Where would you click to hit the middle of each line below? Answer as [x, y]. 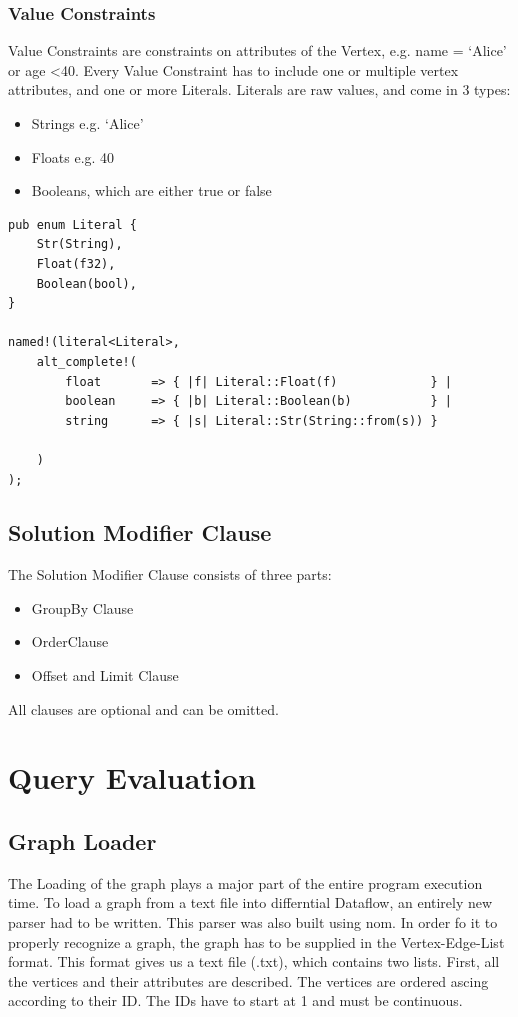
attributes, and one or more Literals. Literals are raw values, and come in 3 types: [259, 89]
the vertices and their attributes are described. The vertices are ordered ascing [248, 980]
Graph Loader [82, 841]
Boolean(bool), [86, 283]
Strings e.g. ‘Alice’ [87, 123]
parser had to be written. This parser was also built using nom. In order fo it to [253, 922]
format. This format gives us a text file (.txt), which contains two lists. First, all [254, 961]
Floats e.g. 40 [73, 156]
